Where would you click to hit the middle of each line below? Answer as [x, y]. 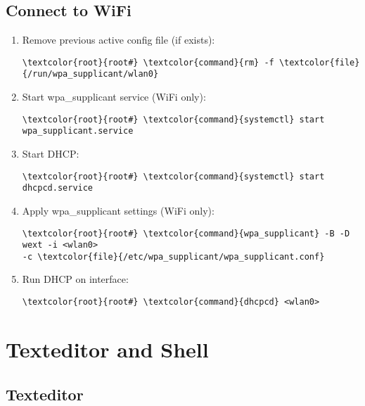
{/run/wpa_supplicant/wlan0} [90, 74]
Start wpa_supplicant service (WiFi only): [114, 97]
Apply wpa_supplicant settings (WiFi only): [118, 210]
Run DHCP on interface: [75, 279]
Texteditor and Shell [107, 349]
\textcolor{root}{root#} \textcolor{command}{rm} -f [148, 62]
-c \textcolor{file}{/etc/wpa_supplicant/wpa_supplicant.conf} [173, 256]
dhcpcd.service [58, 188]
